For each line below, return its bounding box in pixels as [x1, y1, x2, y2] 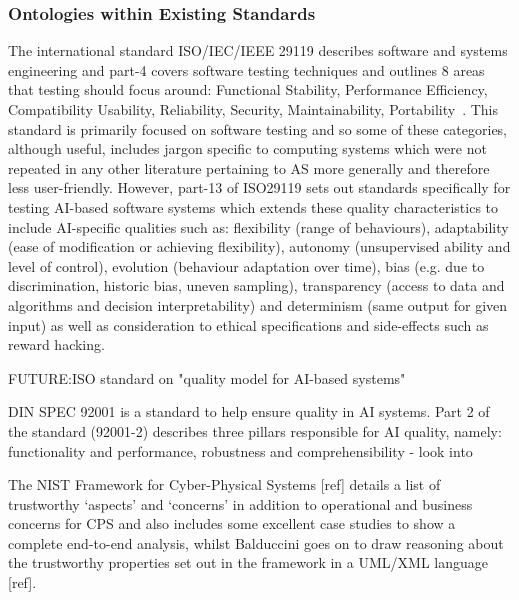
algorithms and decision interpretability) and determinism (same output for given [8, 294, 508, 315]
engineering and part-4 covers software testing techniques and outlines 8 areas [8, 59, 485, 80]
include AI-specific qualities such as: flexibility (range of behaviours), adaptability [8, 216, 509, 237]
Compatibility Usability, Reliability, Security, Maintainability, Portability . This [8, 99, 498, 119]
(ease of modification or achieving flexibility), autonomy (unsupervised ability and [8, 236, 511, 257]
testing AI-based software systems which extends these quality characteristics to [8, 196, 499, 217]
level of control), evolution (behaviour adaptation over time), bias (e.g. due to [8, 255, 485, 276]
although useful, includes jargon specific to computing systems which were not [8, 138, 487, 159]
